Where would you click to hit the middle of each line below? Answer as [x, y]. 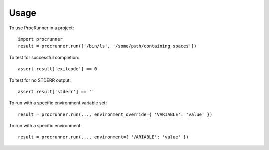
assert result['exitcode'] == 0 [58, 69]
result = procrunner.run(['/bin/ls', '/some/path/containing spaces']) [107, 46]
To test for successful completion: [44, 57]
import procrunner [41, 39]
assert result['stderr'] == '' [56, 91]
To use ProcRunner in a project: [42, 28]
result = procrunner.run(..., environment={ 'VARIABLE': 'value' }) [103, 137]
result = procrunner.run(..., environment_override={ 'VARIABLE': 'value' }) [115, 114]
